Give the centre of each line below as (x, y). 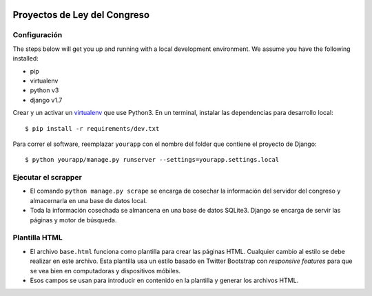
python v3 (44, 90)
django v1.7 (46, 100)
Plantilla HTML (38, 237)
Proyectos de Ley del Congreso (81, 15)
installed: (26, 59)
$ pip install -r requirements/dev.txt (92, 128)
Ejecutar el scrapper (47, 178)
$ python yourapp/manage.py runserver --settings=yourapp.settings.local (152, 160)
